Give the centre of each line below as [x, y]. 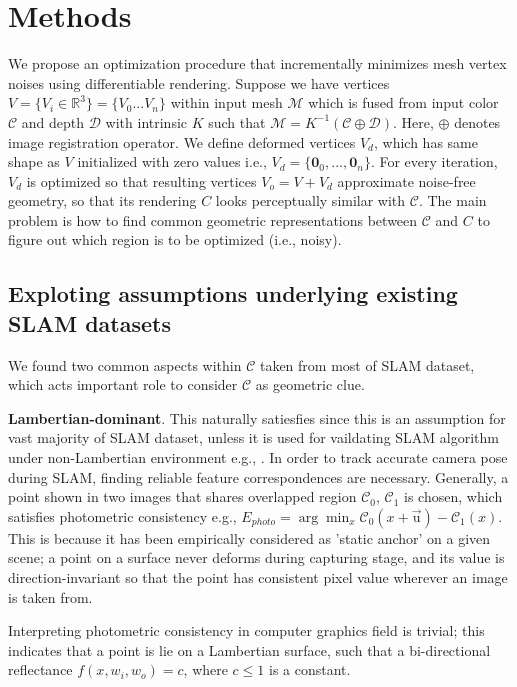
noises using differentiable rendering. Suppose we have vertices [199, 82]
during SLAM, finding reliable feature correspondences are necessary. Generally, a [258, 476]
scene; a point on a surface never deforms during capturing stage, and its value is [256, 557]
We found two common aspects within [125, 364]
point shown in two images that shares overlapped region [182, 496]
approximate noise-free [406, 180]
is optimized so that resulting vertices [141, 180]
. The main [452, 200]
